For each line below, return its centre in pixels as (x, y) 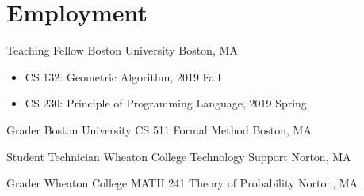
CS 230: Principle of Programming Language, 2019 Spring (166, 103)
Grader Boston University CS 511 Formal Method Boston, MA (159, 129)
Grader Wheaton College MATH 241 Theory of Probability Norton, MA (182, 183)
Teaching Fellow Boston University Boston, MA (122, 50)
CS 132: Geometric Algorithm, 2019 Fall (123, 76)
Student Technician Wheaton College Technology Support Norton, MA (179, 156)
